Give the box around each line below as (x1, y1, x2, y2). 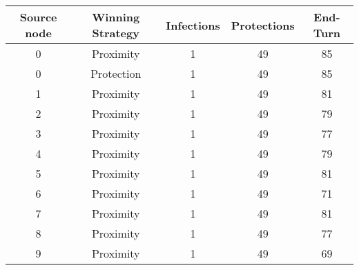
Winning (92, 9, 140, 25)
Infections (166, 17, 220, 33)
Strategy (92, 25, 139, 41)
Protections (231, 17, 295, 33)
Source (19, 9, 57, 25)
